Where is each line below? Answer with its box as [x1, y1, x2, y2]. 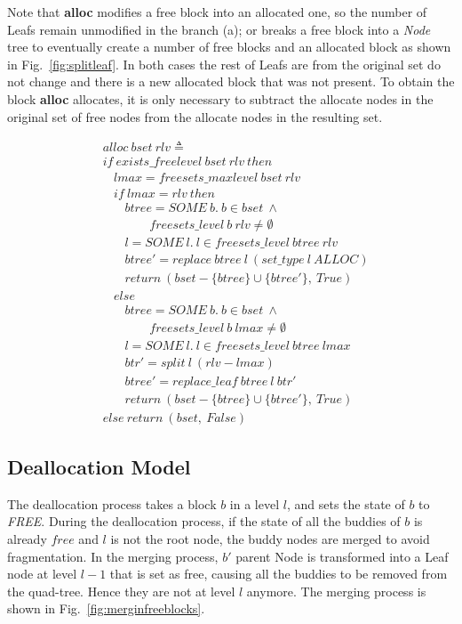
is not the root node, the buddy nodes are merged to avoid [110, 530, 430, 548]
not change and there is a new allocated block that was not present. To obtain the [7, 72, 455, 91]
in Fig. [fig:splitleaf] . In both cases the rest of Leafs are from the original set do [7, 54, 441, 73]
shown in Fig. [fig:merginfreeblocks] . [7, 599, 205, 618]
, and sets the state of [286, 494, 405, 513]
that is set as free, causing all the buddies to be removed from [109, 564, 448, 583]
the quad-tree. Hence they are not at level [7, 581, 235, 600]
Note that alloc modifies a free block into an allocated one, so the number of [7, 3, 427, 20]
